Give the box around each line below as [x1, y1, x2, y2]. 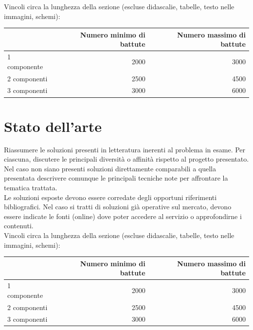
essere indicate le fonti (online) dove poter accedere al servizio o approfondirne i [4, 211, 242, 221]
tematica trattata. [4, 183, 57, 192]
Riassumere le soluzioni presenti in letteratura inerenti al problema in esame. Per [4, 144, 246, 154]
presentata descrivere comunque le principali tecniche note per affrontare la [4, 173, 228, 183]
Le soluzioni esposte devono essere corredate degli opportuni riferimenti [4, 192, 217, 202]
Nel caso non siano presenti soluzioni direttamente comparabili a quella [4, 163, 216, 173]
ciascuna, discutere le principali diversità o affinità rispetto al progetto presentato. [4, 154, 249, 164]
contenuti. [4, 220, 34, 231]
